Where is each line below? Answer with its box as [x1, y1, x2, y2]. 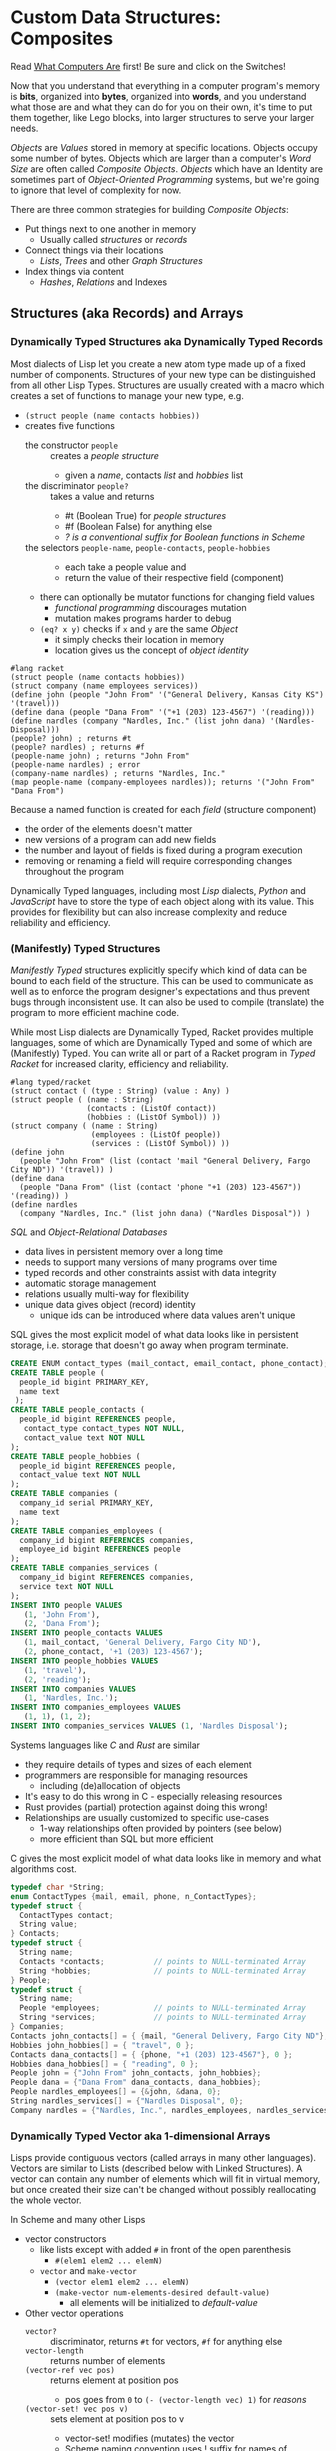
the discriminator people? [24, 479, 129, 491]
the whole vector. [10, 2194, 82, 2206]
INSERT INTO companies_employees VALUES [10, 1702, 182, 1713]
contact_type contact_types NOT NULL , [23, 1424, 186, 1434]
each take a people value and [64, 561, 187, 573]
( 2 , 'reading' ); [23, 1674, 92, 1685]
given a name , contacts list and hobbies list [64, 469, 244, 481]
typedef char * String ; [10, 1882, 105, 1892]
